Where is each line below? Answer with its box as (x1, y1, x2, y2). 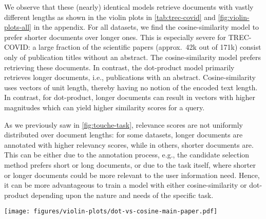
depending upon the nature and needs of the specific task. (31, 189, 214, 200)
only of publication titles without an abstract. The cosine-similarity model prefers (4, 51, 261, 62)
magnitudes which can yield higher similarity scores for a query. (4, 102, 205, 112)
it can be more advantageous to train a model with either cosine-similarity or (4, 180, 247, 190)
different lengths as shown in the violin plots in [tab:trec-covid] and (4, 11, 216, 22)
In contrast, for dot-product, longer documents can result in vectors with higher (4, 92, 256, 103)
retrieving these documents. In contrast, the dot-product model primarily (4, 62, 235, 72)
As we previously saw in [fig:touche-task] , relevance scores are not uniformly (4, 119, 243, 130)
